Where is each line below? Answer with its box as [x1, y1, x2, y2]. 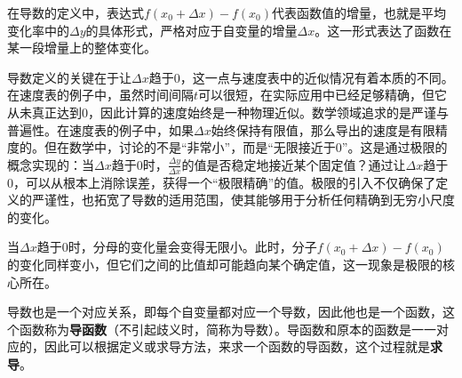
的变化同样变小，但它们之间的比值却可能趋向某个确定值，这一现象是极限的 [7, 254, 442, 273]
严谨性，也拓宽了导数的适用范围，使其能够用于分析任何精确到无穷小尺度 [31, 190, 455, 209]
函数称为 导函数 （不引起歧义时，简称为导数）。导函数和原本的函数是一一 [19, 319, 436, 338]
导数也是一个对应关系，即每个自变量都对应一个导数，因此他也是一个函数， [7, 302, 442, 321]
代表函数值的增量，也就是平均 [272, 4, 447, 21]
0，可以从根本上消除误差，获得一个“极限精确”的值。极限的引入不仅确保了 [7, 173, 436, 191]
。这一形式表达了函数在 [315, 20, 452, 39]
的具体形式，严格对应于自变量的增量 [85, 20, 298, 39]
